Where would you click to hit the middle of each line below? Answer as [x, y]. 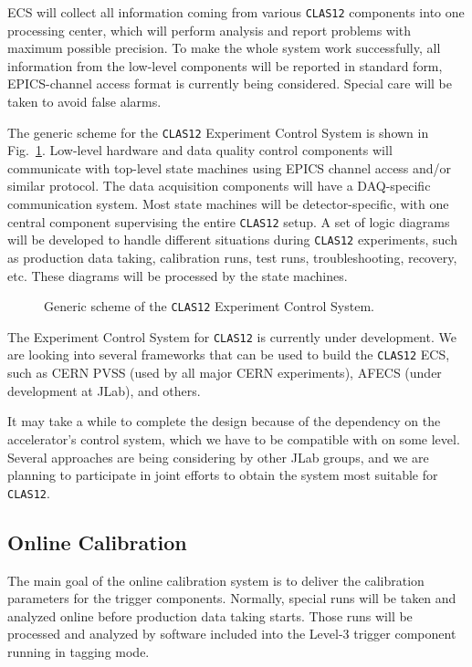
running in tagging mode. [79, 651]
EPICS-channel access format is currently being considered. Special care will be [230, 83]
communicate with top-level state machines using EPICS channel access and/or [230, 167]
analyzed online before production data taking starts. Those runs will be [210, 615]
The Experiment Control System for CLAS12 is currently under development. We [232, 336]
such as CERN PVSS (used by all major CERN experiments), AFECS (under [225, 373]
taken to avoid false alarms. [84, 102]
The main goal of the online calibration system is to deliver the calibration [216, 580]
